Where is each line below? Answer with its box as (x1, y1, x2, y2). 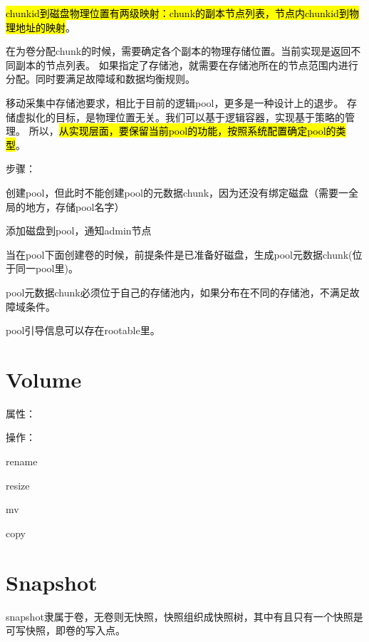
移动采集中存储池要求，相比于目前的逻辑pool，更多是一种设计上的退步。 (6, 95, 344, 110)
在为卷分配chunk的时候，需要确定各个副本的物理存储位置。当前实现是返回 (6, 43, 351, 58)
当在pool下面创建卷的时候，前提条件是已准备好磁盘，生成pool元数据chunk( (6, 247, 353, 262)
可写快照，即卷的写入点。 (6, 623, 125, 638)
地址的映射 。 (15, 19, 76, 34)
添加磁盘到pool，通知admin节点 (6, 223, 152, 238)
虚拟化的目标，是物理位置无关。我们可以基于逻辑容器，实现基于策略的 (15, 109, 345, 124)
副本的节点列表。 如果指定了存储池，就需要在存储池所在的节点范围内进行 (15, 57, 358, 72)
